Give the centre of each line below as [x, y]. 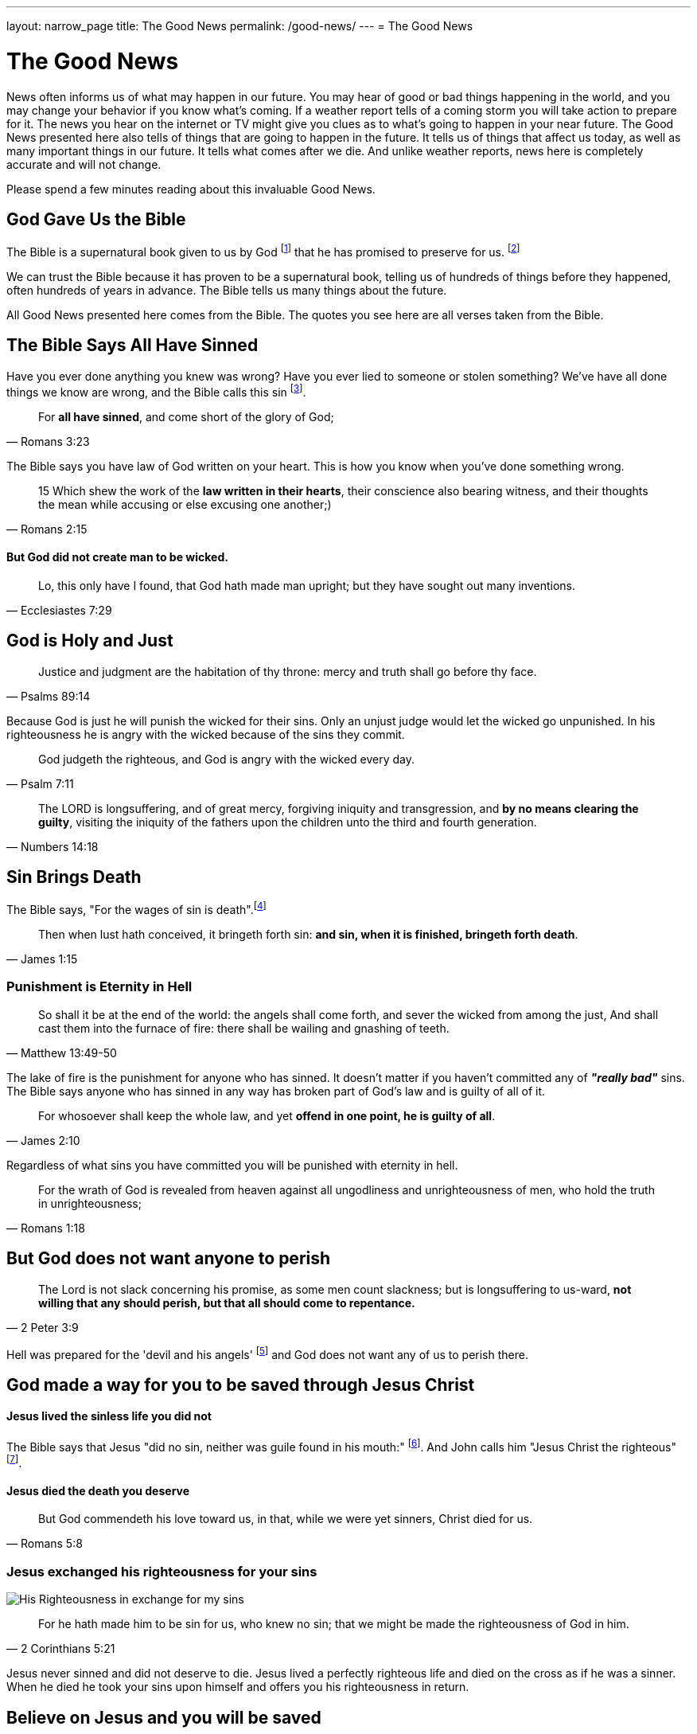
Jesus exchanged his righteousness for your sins [162, 1571]
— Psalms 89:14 [49, 696]
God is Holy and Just [90, 641]
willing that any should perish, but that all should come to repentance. [227, 1302]
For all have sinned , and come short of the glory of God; [186, 416]
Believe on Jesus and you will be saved [164, 1717]
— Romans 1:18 [46, 1228]
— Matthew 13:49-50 [62, 1053]
